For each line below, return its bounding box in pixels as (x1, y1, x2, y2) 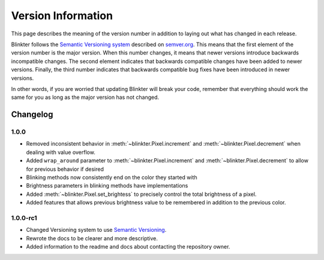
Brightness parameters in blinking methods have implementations (26, 182, 188, 189)
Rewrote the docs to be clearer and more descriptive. (26, 234, 158, 242)
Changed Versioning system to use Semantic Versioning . (26, 226, 167, 234)
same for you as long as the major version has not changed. (11, 93, 160, 101)
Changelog (11, 110, 53, 120)
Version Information (11, 9, 113, 22)
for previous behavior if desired (26, 165, 104, 173)
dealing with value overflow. (26, 149, 95, 156)
